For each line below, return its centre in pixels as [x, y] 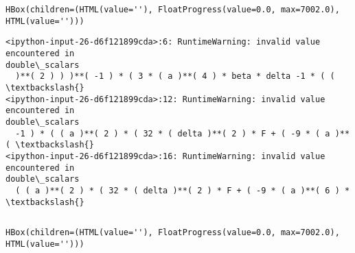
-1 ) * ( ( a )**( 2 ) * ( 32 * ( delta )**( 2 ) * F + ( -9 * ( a [173, 133]
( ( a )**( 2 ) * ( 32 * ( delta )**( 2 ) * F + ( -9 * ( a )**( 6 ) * [183, 190]
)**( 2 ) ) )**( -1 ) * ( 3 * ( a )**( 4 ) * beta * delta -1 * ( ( [175, 76]
